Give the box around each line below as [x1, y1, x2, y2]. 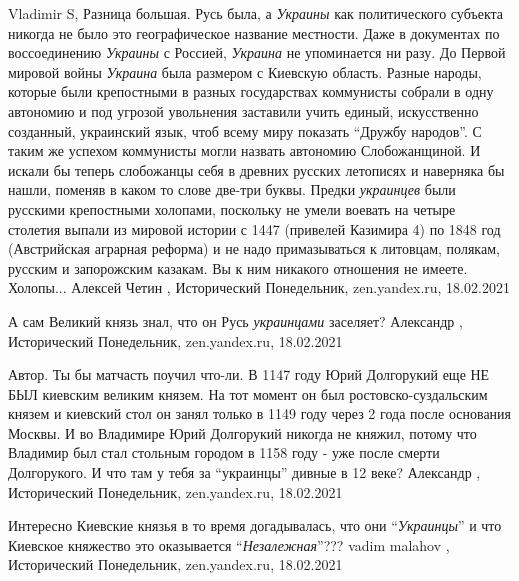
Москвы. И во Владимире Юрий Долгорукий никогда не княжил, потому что [8, 422, 477, 443]
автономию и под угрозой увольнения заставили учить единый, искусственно [8, 100, 479, 121]
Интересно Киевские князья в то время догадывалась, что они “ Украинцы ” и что [8, 515, 502, 536]
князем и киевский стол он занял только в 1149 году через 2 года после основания [8, 403, 512, 424]
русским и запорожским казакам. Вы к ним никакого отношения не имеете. [8, 257, 468, 278]
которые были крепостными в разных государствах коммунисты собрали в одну [8, 81, 494, 102]
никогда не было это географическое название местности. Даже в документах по [8, 22, 500, 43]
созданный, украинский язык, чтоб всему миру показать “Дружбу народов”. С [8, 120, 482, 141]
